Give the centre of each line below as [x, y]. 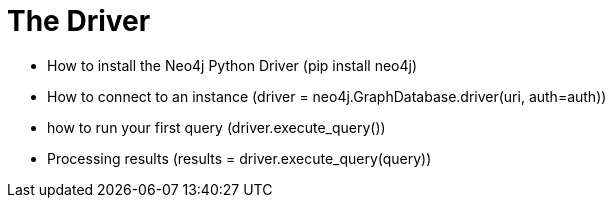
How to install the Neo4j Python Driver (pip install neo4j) [232, 65]
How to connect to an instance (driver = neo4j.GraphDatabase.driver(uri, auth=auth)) [327, 96]
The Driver [79, 21]
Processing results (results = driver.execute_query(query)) [239, 158]
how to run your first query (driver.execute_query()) [216, 127]
